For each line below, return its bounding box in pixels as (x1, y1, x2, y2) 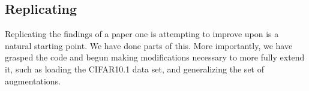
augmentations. (5, 74, 61, 87)
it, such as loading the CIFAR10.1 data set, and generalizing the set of (5, 62, 264, 75)
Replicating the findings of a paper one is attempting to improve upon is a (5, 28, 279, 40)
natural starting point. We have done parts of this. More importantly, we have (5, 39, 293, 51)
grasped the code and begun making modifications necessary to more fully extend (5, 51, 305, 63)
